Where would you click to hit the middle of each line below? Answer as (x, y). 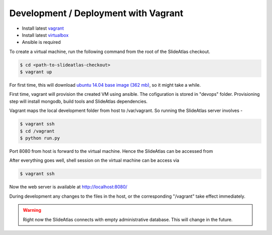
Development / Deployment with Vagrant (96, 13)
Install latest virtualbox (45, 35)
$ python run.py (40, 138)
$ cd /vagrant (37, 131)
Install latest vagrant (43, 28)
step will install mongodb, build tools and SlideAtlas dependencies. (79, 101)
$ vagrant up (36, 72)
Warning (32, 210)
